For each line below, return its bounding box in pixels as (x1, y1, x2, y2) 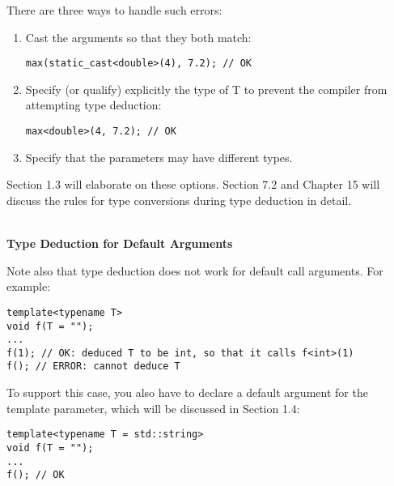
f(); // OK (6, 469, 65, 481)
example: (6, 278, 51, 295)
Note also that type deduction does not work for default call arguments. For (6, 262, 383, 279)
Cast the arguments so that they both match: (25, 28, 252, 45)
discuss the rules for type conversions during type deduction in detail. (6, 191, 352, 208)
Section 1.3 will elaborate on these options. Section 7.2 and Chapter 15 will (6, 176, 380, 193)
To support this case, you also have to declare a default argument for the (6, 384, 368, 401)
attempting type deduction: (25, 96, 162, 113)
